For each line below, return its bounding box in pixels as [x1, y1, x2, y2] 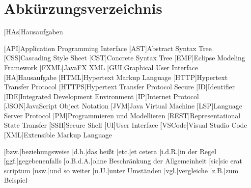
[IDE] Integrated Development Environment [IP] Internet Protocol [4, 91, 199, 101]
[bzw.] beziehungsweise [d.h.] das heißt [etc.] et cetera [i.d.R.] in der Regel [4, 146, 217, 156]
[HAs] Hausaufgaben [4, 27, 63, 37]
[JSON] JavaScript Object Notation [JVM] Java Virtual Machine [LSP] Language [4, 101, 242, 111]
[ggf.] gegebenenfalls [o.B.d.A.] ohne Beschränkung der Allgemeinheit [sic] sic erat [4, 156, 243, 166]
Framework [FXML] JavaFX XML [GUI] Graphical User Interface [4, 62, 198, 72]
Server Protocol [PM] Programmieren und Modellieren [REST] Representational [4, 110, 241, 120]
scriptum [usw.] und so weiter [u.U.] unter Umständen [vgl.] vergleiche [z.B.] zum [4, 165, 239, 175]
